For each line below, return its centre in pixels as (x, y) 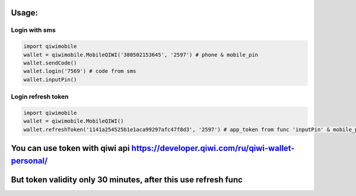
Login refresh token (40, 97)
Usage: (25, 13)
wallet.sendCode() (50, 63)
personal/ (29, 161)
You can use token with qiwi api (70, 148)
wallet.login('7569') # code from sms (80, 71)
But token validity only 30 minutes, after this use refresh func (127, 180)
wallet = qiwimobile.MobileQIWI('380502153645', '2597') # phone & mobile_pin (141, 54)
